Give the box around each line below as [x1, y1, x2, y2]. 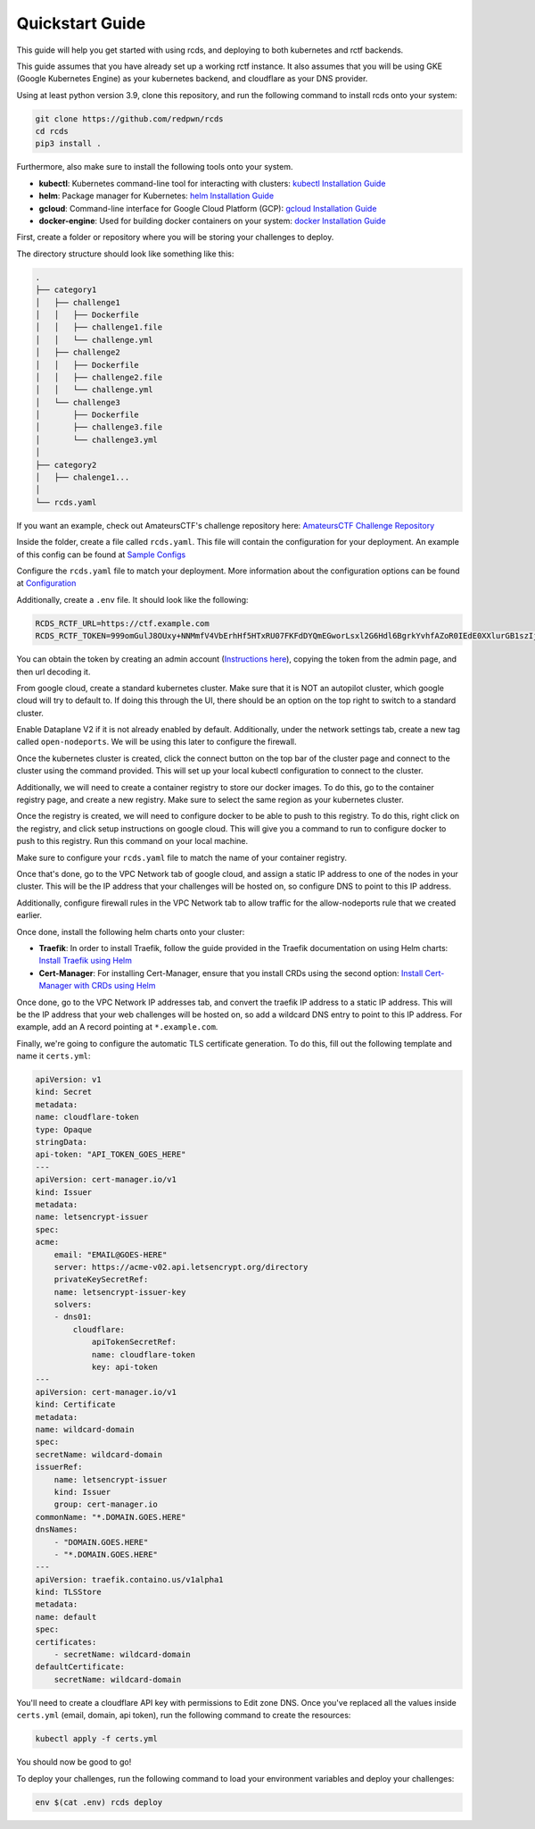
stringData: [35, 1137, 88, 1147]
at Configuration [16, 578, 77, 589]
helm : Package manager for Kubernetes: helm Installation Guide [38, 190, 275, 201]
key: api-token [91, 1362, 158, 1373]
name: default [35, 1612, 97, 1622]
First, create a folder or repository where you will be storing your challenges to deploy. [16, 232, 334, 243]
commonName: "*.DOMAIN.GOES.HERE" [35, 1512, 186, 1522]
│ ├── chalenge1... [35, 472, 130, 482]
